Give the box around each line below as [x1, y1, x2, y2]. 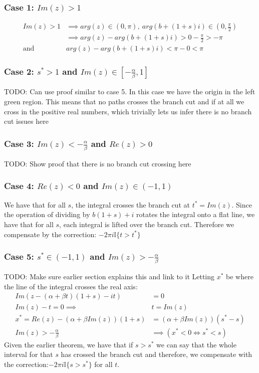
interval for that [4, 349, 53, 359]
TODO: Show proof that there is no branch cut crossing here [4, 158, 191, 168]
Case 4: [4, 179, 34, 192]
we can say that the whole [156, 339, 236, 349]
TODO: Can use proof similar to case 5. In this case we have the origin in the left [4, 86, 255, 97]
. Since [231, 199, 252, 210]
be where [226, 271, 253, 282]
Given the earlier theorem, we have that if [4, 339, 133, 349]
